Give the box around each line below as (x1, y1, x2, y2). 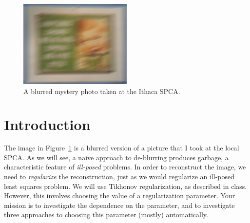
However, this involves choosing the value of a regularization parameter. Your (4, 190, 235, 201)
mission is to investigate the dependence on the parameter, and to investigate (4, 200, 235, 210)
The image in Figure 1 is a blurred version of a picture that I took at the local (4, 143, 239, 153)
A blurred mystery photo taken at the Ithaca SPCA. (23, 86, 180, 96)
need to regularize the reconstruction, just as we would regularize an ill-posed (4, 171, 235, 182)
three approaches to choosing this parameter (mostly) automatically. (4, 209, 208, 220)
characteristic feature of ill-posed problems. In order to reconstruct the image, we (4, 162, 246, 172)
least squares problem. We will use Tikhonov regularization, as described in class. (4, 181, 247, 191)
